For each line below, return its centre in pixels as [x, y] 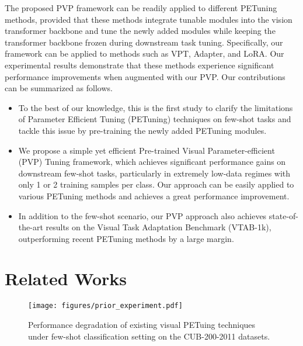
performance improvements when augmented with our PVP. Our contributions [145, 76]
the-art [31, 227]
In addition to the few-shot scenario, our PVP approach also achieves [142, 215]
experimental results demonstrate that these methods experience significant [140, 65]
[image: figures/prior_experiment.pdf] [105, 306]
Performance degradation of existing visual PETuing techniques [142, 325]
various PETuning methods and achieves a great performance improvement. [154, 196]
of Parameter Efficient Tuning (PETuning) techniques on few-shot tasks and [155, 119]
